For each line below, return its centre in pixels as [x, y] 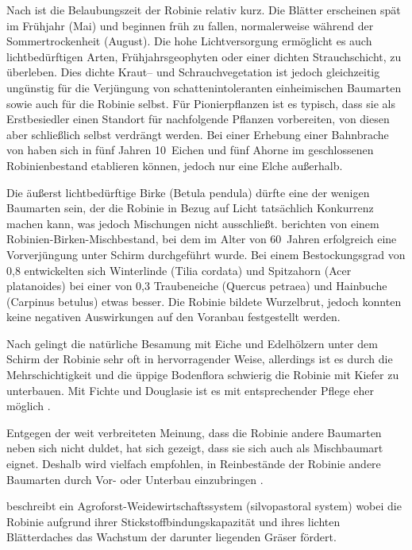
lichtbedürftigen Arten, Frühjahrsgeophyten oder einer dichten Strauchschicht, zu [204, 56]
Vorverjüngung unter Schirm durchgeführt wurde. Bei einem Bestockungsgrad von [206, 254]
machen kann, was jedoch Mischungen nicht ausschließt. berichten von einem [193, 223]
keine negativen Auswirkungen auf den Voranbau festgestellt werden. [173, 317]
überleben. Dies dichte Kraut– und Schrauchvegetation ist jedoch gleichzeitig [193, 72]
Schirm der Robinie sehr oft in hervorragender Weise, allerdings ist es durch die [200, 359]
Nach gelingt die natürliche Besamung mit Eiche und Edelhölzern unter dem [192, 343]
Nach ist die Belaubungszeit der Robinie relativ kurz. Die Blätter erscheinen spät [204, 10]
